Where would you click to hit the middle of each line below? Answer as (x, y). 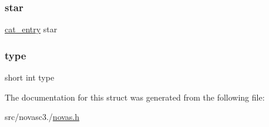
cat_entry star (31, 29)
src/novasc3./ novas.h (42, 117)
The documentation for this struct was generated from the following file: (135, 97)
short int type (30, 77)
